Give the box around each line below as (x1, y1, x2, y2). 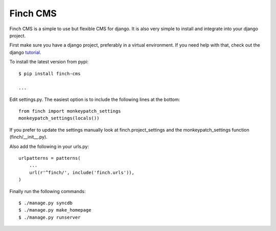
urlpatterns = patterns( (18, 155, 81, 161)
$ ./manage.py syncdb (18, 200, 73, 206)
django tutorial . (9, 49, 41, 55)
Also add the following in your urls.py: (9, 143, 89, 150)
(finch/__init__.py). (9, 134, 48, 140)
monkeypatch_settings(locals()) (18, 115, 100, 121)
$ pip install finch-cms (18, 71, 81, 76)
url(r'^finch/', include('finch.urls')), (29, 170, 135, 175)
